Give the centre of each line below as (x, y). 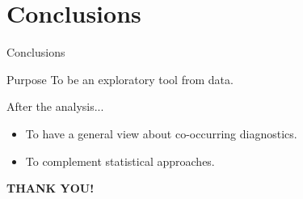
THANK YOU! (50, 188)
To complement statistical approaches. (120, 161)
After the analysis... (55, 106)
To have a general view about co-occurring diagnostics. (161, 133)
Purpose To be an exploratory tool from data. (120, 79)
